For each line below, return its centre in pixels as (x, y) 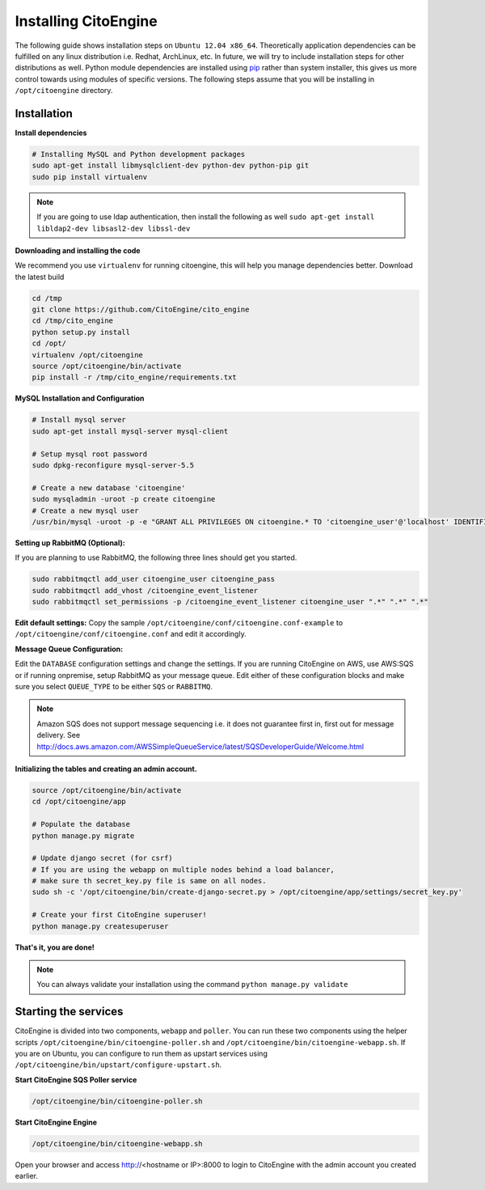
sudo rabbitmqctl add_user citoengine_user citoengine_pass (154, 579)
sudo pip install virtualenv (90, 177)
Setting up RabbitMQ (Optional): (70, 543)
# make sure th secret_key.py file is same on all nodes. (149, 881)
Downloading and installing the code (78, 250)
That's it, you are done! (55, 947)
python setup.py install (81, 332)
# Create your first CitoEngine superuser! (120, 915)
